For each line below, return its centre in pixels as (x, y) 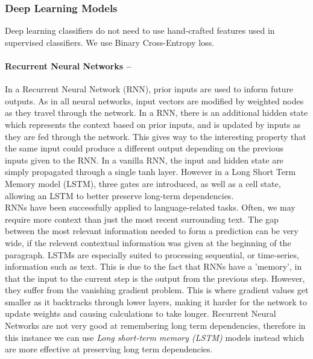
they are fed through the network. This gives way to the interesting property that (156, 136)
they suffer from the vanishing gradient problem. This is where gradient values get (157, 290)
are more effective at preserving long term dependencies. (109, 349)
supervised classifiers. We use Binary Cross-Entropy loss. (110, 42)
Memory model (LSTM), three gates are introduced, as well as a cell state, (143, 183)
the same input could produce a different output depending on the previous (144, 148)
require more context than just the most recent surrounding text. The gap (142, 219)
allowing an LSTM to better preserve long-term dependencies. (119, 195)
